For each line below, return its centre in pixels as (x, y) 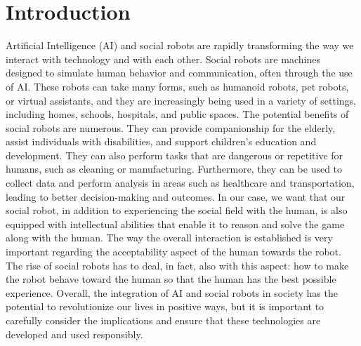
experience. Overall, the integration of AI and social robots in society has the (172, 292)
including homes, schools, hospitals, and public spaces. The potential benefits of (177, 114)
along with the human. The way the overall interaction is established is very (169, 238)
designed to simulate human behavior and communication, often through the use (179, 73)
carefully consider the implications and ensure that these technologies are (163, 320)
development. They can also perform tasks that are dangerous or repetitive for (175, 155)
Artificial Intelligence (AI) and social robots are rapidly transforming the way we (180, 45)
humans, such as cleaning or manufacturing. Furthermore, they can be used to (174, 169)
